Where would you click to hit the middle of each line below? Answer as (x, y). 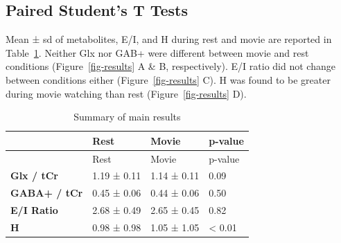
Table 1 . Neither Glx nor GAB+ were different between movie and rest (157, 52)
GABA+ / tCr (47, 193)
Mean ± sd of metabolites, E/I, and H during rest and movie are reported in (169, 39)
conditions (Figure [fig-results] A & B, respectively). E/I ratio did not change (170, 66)
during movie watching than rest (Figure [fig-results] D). (126, 93)
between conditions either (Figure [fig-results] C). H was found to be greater (168, 79)
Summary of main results (127, 117)
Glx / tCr (34, 175)
